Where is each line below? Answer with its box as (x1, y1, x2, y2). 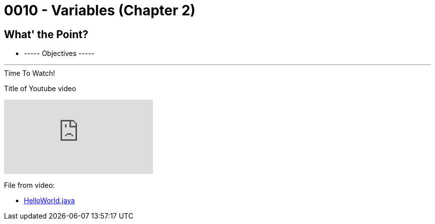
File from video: (4, 181, 55, 190)
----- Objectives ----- (24, 49, 95, 58)
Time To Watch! (4, 69, 55, 78)
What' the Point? (4, 28, 88, 41)
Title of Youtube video (4, 84, 76, 93)
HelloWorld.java (24, 196, 75, 205)
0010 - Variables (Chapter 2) (4, 2, 196, 19)
